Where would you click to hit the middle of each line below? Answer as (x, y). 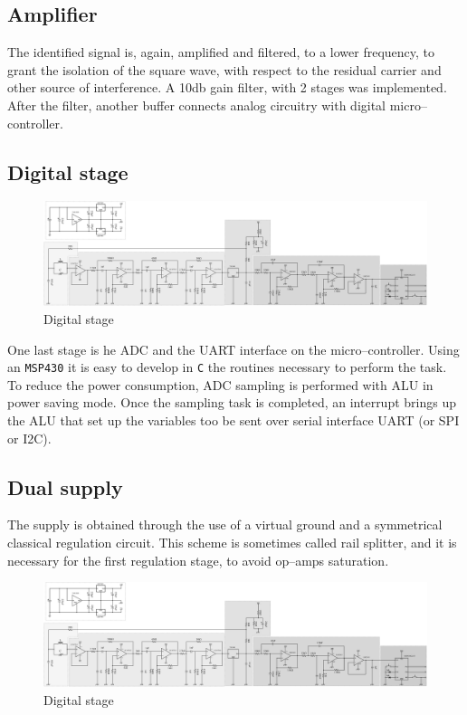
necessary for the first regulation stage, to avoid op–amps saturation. (198, 560)
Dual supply (65, 486)
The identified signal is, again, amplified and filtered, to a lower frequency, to (221, 52)
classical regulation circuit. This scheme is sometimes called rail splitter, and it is (232, 542)
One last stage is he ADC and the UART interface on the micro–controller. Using (233, 349)
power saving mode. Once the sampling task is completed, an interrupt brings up (232, 402)
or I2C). (29, 438)
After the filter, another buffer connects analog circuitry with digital (197, 105)
